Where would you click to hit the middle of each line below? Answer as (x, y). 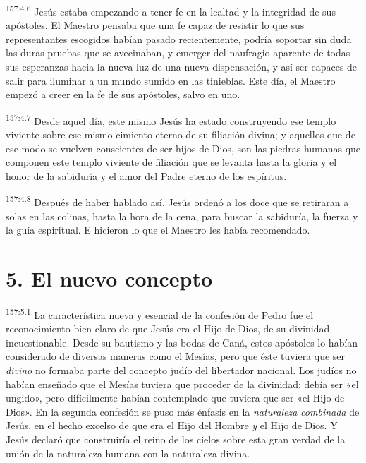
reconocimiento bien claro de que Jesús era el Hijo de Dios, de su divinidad (168, 329)
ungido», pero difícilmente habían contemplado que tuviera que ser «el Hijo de (175, 398)
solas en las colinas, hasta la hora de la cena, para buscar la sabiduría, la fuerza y (182, 216)
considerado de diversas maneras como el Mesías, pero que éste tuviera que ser (176, 356)
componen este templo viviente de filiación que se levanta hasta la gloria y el (171, 162)
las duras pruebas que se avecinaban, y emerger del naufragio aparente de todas (178, 53)
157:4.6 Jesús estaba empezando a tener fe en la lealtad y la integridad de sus (171, 10)
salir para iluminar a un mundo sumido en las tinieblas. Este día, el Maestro (171, 80)
